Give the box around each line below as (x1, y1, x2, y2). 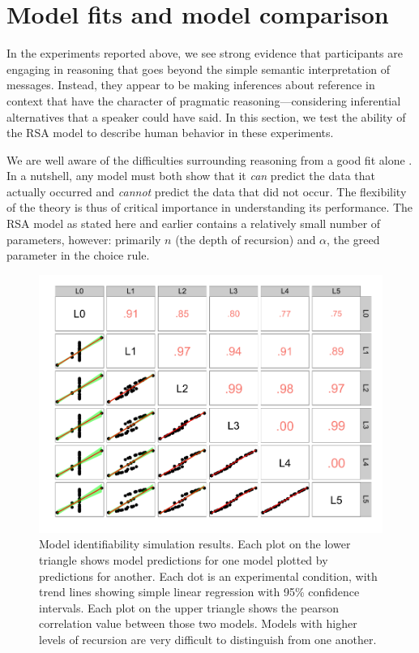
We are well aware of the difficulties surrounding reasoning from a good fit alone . (6, 151, 413, 168)
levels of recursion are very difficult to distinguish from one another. (39, 630, 377, 647)
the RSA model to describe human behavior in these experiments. (6, 124, 334, 141)
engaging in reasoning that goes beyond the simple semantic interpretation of (6, 60, 390, 77)
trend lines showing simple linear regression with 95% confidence (39, 583, 360, 600)
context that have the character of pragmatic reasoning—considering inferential (6, 92, 401, 109)
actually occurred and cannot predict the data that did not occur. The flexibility (6, 183, 407, 200)
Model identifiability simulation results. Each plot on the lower (39, 535, 351, 552)
